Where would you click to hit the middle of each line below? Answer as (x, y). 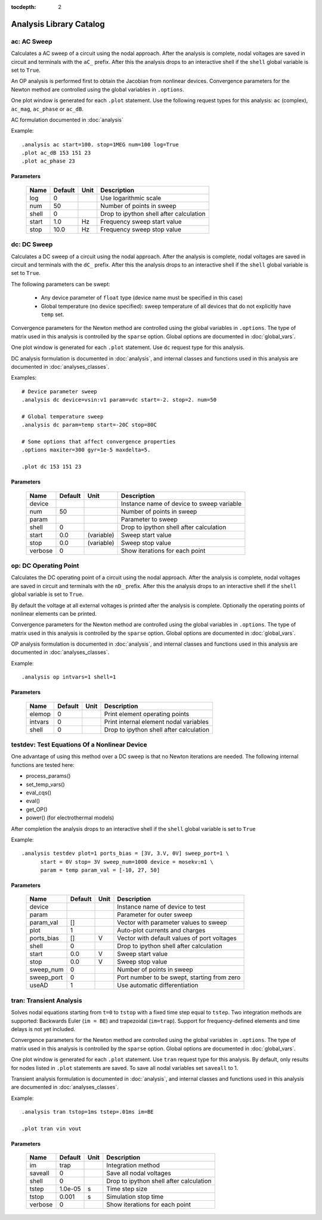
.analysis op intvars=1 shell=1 (69, 677)
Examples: (24, 378)
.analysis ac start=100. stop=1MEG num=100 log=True (100, 144)
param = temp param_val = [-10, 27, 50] (100, 870)
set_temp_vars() (45, 784)
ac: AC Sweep (32, 41)
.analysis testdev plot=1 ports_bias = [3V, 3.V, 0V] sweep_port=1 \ (126, 854)
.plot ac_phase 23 (49, 161)
